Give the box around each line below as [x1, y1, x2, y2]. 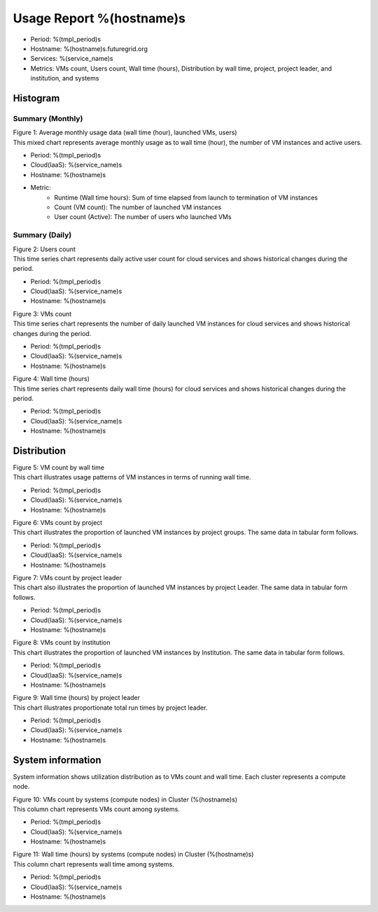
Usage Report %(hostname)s [13, 10, 185, 26]
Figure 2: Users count [13, 245, 76, 253]
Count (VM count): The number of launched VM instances [54, 203, 222, 211]
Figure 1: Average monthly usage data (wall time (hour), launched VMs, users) [13, 128, 237, 136]
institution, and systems [30, 74, 99, 83]
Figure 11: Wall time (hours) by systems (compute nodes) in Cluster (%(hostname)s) [13, 850, 254, 859]
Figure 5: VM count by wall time [13, 463, 105, 472]
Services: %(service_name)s [30, 55, 113, 63]
